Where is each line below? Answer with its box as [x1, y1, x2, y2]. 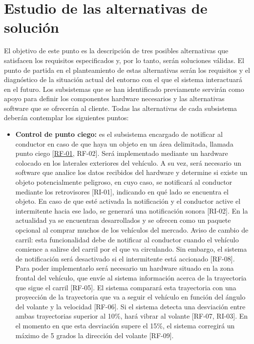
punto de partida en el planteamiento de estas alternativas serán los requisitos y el [4, 64, 250, 75]
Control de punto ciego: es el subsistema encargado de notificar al [15, 129, 223, 139]
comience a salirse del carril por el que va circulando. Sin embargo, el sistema [15, 244, 247, 254]
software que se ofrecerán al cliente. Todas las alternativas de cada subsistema [4, 103, 237, 113]
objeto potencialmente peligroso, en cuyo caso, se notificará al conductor [15, 177, 233, 187]
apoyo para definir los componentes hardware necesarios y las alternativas [4, 93, 225, 104]
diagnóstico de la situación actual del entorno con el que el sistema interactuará [4, 74, 242, 85]
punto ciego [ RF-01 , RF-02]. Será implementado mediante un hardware [15, 148, 228, 158]
